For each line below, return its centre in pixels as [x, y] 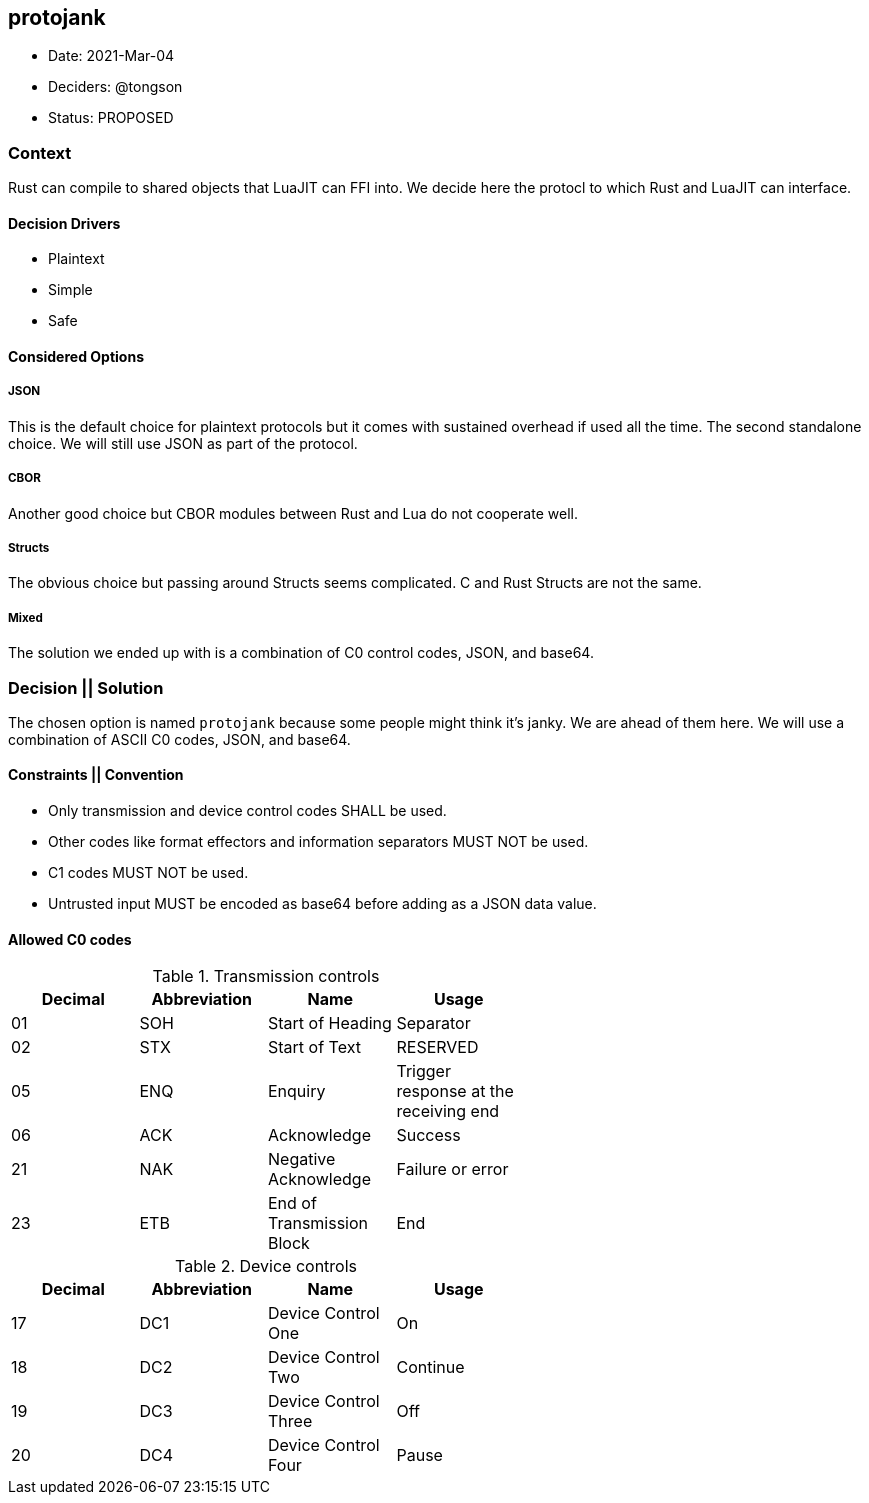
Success [428, 1135]
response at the [455, 1091]
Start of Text [314, 1047]
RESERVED [437, 1047]
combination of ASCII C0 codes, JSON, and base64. [179, 739]
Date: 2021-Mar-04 [111, 56]
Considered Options [76, 356]
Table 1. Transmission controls [266, 976]
